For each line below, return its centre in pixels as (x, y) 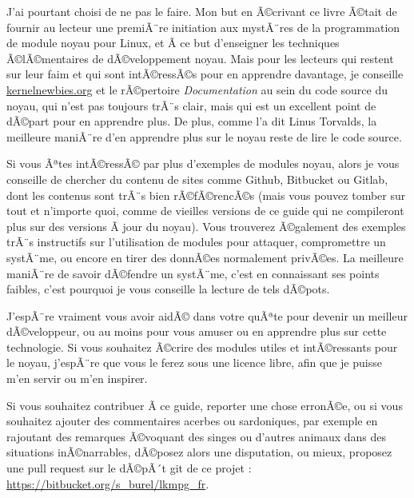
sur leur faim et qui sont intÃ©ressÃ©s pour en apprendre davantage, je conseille (205, 74)
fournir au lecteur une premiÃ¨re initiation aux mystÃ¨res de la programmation (203, 27)
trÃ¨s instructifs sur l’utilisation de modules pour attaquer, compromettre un (196, 242)
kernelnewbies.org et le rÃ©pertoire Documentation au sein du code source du (197, 89)
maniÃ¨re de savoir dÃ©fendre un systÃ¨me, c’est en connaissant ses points (193, 273)
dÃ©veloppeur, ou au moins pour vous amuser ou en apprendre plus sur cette (197, 331)
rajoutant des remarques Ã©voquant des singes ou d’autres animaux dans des (197, 436)
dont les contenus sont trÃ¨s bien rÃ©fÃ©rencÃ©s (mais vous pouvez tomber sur (206, 195)
